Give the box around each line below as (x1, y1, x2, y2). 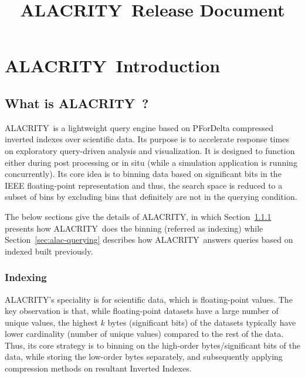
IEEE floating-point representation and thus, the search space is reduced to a (5, 179, 283, 191)
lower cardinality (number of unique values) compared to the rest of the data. (5, 327, 284, 340)
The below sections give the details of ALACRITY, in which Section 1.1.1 (5, 210, 272, 222)
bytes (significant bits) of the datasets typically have (107, 316, 296, 328)
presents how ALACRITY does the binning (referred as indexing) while (5, 222, 263, 234)
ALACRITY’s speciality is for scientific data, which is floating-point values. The (5, 293, 293, 305)
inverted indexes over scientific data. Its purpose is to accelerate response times (5, 133, 289, 145)
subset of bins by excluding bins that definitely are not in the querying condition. (5, 190, 297, 203)
